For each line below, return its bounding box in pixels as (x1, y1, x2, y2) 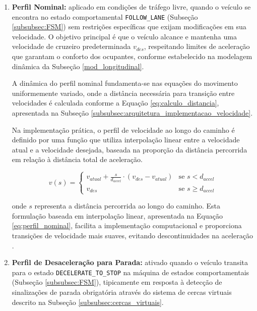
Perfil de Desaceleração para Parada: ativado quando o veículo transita (12, 257, 248, 268)
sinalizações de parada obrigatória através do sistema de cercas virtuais (12, 287, 232, 297)
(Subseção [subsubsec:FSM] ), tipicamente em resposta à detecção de (12, 277, 222, 287)
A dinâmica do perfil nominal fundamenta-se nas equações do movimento (12, 78, 238, 88)
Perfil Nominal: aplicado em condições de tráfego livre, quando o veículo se (12, 2, 251, 12)
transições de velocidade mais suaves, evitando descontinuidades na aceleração (12, 230, 253, 240)
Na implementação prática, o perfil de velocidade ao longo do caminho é (12, 124, 235, 135)
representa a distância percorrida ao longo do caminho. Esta (34, 200, 221, 211)
